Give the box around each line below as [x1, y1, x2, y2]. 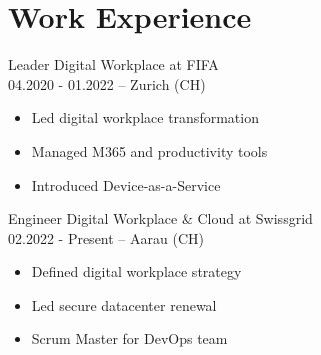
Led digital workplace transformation [31, 107, 259, 128]
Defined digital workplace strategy [31, 261, 242, 282]
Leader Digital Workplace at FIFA [8, 54, 219, 75]
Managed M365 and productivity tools [31, 140, 268, 161]
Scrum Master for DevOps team [31, 328, 228, 349]
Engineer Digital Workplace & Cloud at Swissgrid [8, 208, 313, 229]
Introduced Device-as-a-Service [31, 174, 221, 195]
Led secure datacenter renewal [31, 294, 217, 315]
